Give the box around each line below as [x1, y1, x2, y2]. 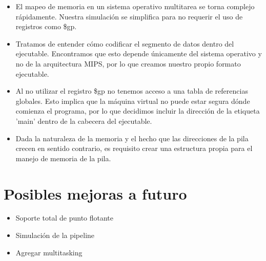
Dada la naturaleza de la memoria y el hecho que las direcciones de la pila [15, 133, 249, 143]
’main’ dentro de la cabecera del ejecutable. [15, 115, 152, 126]
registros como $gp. [15, 21, 77, 32]
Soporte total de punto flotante [15, 212, 114, 223]
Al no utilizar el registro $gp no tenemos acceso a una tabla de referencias [15, 85, 248, 96]
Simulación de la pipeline [15, 230, 95, 241]
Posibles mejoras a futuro [4, 183, 187, 204]
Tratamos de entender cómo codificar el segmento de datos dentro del [15, 38, 234, 49]
